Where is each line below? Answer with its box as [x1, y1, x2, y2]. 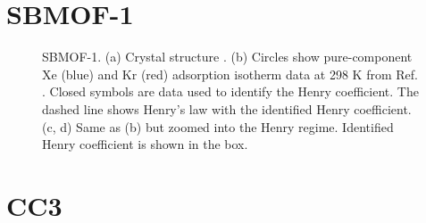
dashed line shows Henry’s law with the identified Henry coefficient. [42, 99, 412, 118]
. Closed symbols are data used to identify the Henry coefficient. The [42, 82, 419, 101]
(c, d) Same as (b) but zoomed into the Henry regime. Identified [42, 117, 394, 136]
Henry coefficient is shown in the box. [42, 135, 248, 153]
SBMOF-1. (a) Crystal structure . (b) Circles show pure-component [42, 47, 413, 66]
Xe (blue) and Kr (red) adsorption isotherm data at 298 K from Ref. [42, 64, 418, 83]
